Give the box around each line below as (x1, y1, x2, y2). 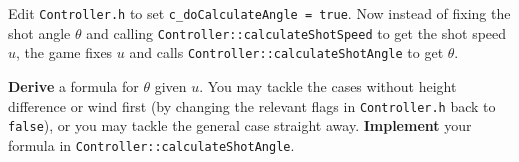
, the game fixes (16, 42, 113, 63)
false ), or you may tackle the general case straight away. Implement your (8, 115, 472, 136)
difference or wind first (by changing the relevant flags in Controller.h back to (8, 95, 496, 116)
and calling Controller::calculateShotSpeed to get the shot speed (86, 22, 507, 43)
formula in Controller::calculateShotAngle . (8, 134, 295, 155)
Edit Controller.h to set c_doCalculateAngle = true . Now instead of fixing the (8, 3, 511, 23)
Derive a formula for (8, 75, 139, 96)
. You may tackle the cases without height (199, 75, 457, 96)
